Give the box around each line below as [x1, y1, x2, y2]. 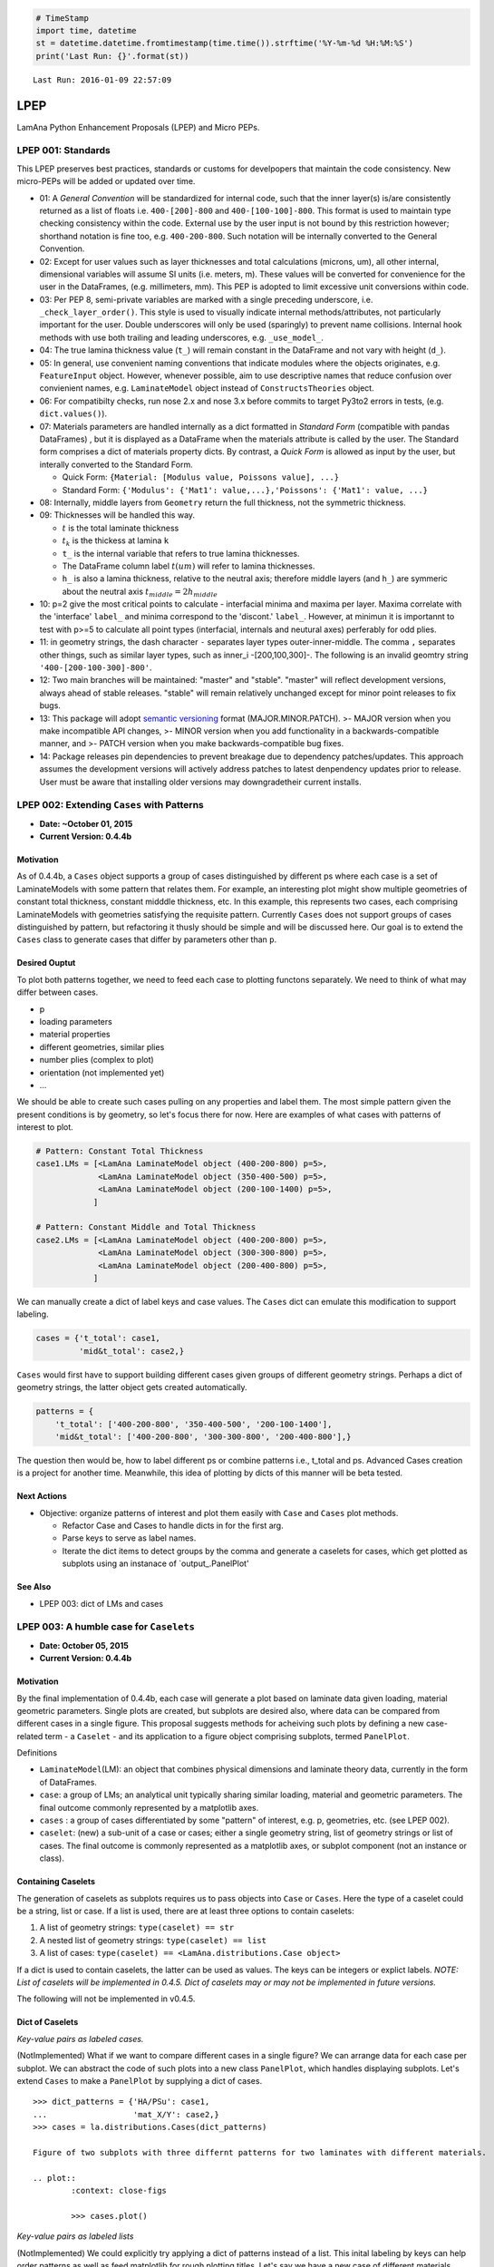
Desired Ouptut [16, 958, 76, 968]
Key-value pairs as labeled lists [16, 2231, 134, 2242]
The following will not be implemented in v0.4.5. [16, 1993, 196, 2004]
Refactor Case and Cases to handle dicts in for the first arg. [62, 1520, 285, 1532]
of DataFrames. [39, 1776, 97, 1787]
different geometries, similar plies [39, 1041, 165, 1052]
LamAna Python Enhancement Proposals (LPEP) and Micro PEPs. [16, 122, 260, 132]
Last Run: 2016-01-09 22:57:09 [33, 74, 172, 85]
